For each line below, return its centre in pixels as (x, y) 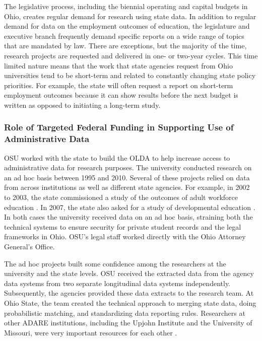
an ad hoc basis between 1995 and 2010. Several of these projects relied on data (127, 177)
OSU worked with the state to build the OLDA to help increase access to (117, 157)
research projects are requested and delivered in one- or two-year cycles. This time (131, 55)
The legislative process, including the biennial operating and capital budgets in (126, 6)
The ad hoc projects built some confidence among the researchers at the (115, 263)
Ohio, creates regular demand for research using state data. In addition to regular (130, 16)
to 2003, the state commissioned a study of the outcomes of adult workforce (121, 197)
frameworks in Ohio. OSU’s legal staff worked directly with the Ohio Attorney (125, 236)
